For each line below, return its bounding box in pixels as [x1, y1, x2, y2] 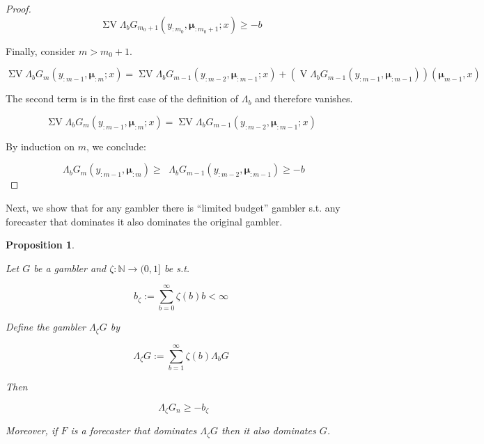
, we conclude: [86, 138, 146, 153]
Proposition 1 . [6, 237, 75, 252]
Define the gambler [6, 319, 86, 334]
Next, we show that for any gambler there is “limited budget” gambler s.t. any [6, 200, 341, 214]
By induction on [6, 138, 75, 153]
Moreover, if [6, 423, 58, 438]
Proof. [6, 1, 31, 15]
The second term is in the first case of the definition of [6, 91, 239, 106]
